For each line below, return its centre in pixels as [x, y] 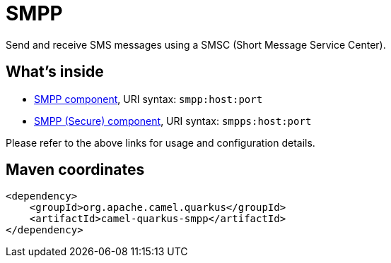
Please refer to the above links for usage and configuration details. [161, 142]
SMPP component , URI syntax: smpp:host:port [148, 99]
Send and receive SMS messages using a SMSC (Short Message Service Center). [196, 44]
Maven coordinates [75, 170]
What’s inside [55, 72]
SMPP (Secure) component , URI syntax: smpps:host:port [173, 121]
